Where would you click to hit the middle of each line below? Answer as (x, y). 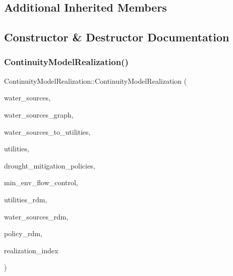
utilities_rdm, (26, 199)
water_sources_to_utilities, (47, 131)
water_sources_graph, (39, 114)
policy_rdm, (23, 233)
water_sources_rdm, (36, 216)
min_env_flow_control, (41, 182)
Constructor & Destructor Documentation (117, 37)
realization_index (31, 250)
